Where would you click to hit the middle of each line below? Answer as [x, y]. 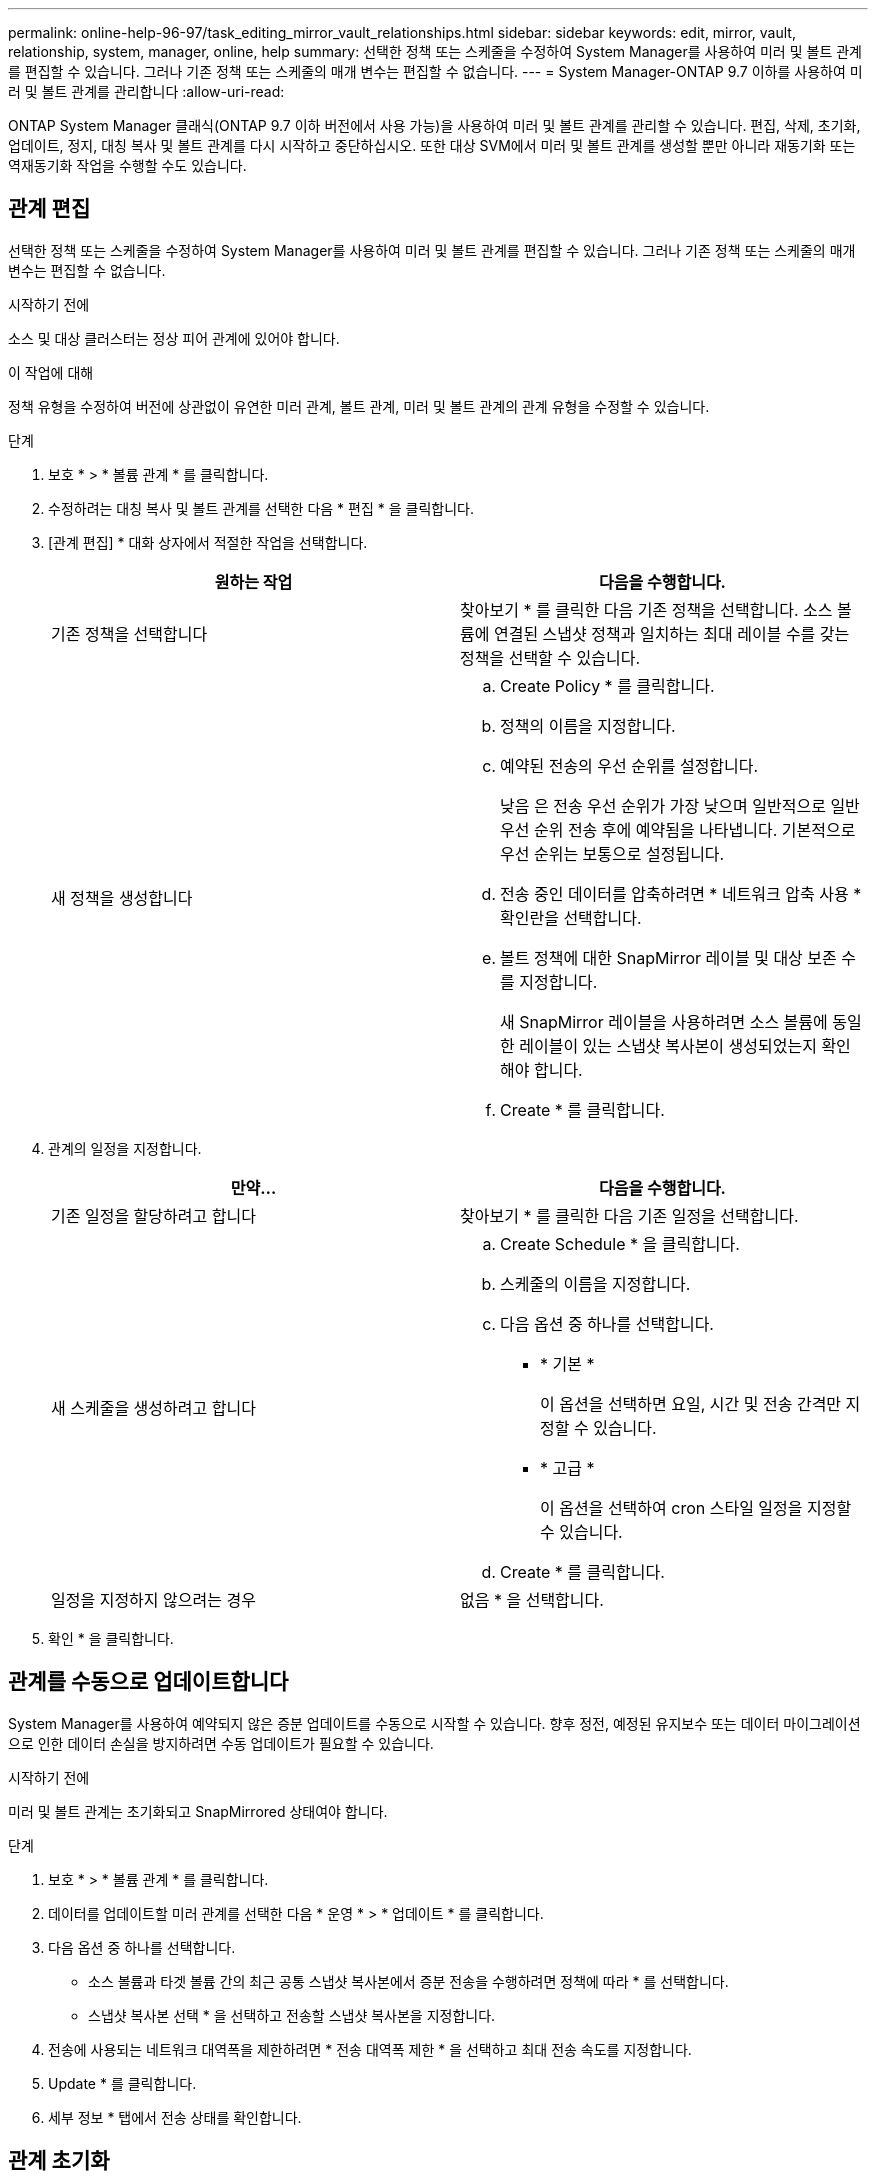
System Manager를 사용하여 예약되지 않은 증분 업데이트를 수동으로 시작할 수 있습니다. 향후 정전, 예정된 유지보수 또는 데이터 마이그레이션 [434, 1723]
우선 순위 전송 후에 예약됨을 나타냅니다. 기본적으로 [678, 829]
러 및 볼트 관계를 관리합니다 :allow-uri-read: [146, 91]
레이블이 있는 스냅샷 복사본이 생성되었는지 [668, 1045]
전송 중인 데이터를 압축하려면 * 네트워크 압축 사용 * [681, 893]
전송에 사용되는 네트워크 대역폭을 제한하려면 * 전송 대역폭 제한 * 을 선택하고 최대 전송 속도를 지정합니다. [370, 2049]
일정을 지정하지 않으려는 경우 [153, 1599]
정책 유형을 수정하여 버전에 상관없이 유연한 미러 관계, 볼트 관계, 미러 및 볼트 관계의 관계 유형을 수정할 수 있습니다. [359, 406]
